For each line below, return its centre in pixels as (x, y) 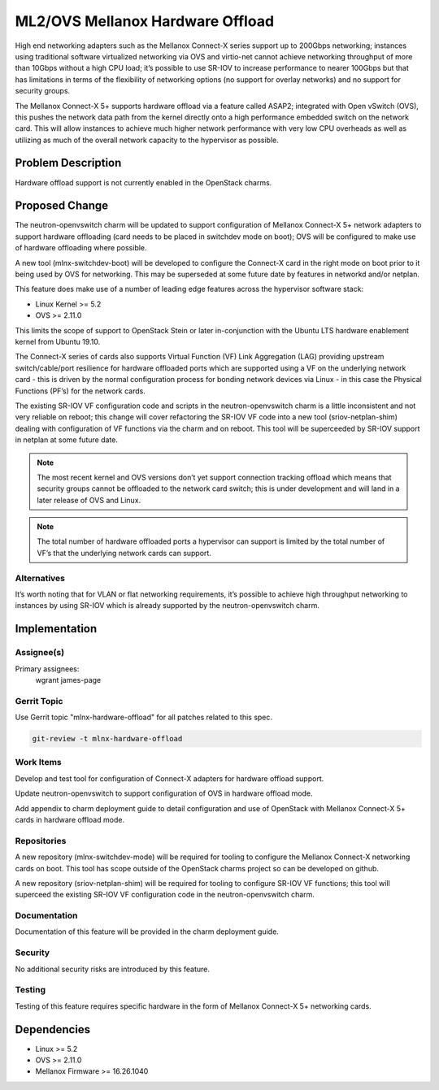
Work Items (38, 762)
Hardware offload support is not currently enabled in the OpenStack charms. (143, 182)
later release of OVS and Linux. (89, 500)
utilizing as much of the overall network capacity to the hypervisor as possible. (147, 140)
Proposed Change (62, 206)
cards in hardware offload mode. (70, 819)
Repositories (41, 840)
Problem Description (68, 163)
